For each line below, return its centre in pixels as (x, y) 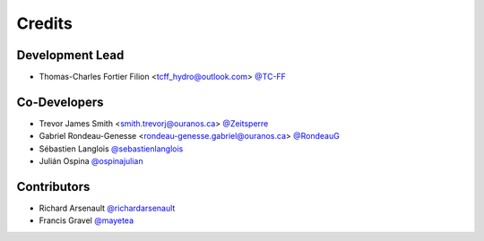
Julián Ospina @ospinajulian (91, 161)
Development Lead (70, 55)
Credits (45, 23)
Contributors (53, 187)
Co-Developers (60, 102)
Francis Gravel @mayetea (86, 220)
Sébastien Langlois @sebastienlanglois (111, 149)
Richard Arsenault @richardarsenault (107, 208)
